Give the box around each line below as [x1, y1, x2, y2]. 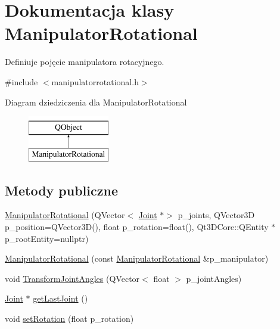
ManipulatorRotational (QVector [5, 209, 125, 221]
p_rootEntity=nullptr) [5, 232, 89, 244]
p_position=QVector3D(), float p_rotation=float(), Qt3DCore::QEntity [5, 221, 269, 233]
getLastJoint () [33, 292, 88, 305]
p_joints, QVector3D [178, 209, 255, 221]
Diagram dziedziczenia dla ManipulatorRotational [5, 95, 187, 108]
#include [5, 75, 38, 88]
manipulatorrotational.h [51, 75, 139, 88]
